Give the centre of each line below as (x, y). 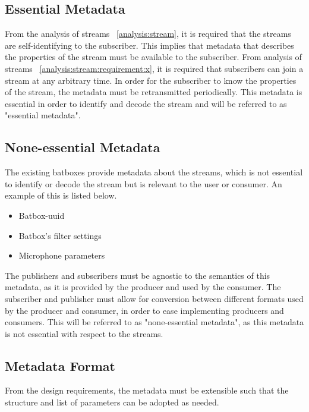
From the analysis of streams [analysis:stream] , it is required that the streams (148, 34)
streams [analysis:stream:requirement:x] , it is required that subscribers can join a (154, 68)
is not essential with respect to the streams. (84, 333)
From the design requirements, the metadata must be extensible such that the (147, 390)
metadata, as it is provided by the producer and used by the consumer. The (143, 287)
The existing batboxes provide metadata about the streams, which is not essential (154, 172)
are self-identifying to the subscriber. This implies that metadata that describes (149, 45)
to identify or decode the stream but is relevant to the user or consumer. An (144, 183)
